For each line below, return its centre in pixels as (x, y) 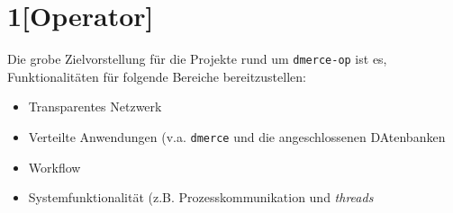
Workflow (54, 167)
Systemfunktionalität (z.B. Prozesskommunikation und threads (201, 197)
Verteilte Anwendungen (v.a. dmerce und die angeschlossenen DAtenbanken (237, 136)
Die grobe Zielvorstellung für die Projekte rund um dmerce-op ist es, (197, 59)
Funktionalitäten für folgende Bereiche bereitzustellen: (157, 76)
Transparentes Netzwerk (95, 106)
